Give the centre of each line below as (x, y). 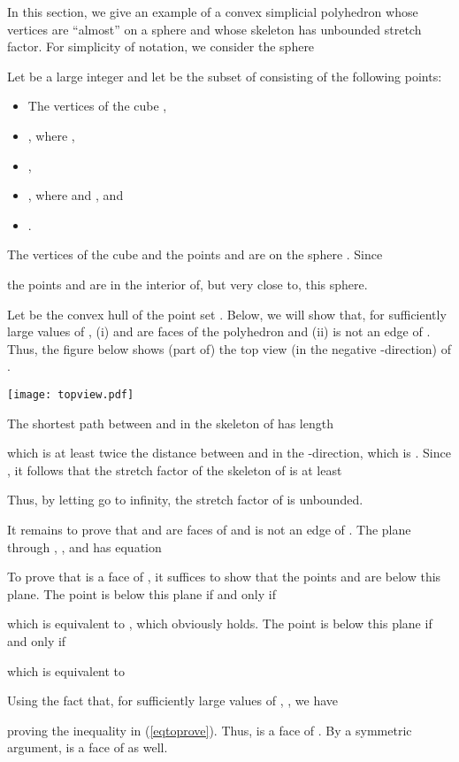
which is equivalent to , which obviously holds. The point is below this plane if (220, 623)
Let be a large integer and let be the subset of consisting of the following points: (225, 76)
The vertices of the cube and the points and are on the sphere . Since (195, 254)
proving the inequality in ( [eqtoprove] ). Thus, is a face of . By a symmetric (210, 730)
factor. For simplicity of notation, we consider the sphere (161, 46)
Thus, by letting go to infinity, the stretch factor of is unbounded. (185, 500)
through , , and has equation (84, 546)
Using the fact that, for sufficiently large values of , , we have (172, 700)
